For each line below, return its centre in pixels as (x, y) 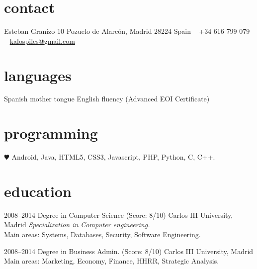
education (38, 191)
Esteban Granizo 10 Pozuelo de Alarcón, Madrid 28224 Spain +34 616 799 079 (127, 31)
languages (38, 75)
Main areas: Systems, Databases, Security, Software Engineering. (102, 234)
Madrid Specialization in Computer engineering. (77, 224)
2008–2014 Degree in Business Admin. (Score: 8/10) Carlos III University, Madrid (129, 251)
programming (51, 133)
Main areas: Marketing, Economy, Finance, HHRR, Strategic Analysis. (112, 261)
